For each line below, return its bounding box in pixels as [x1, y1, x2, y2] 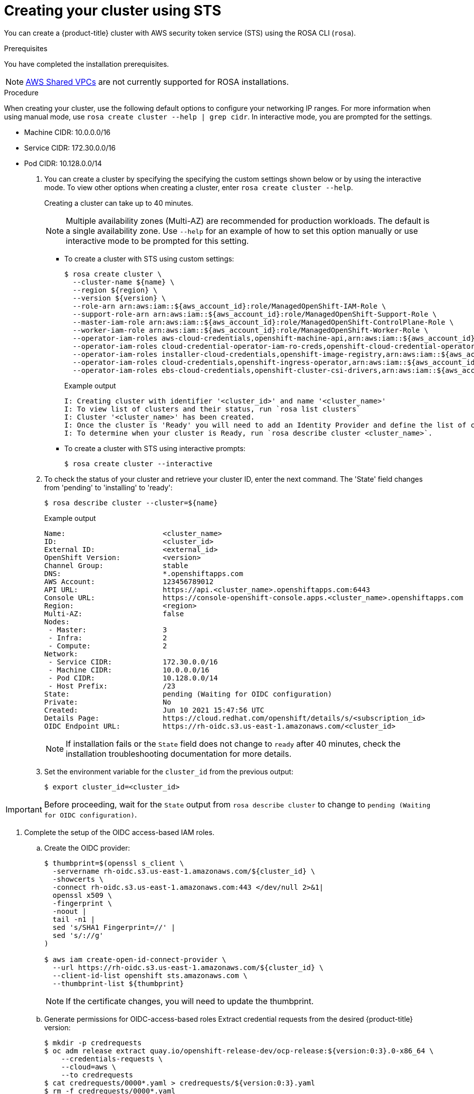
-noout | [52, 907, 87, 915]
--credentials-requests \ [61, 1054, 163, 1063]
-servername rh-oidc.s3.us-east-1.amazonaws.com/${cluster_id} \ [52, 867, 315, 875]
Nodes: [44, 617, 70, 626]
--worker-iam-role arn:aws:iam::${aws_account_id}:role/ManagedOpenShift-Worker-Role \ [72, 326, 428, 334]
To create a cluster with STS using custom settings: [64, 254, 234, 263]
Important [6, 804, 42, 814]
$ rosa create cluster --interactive [64, 459, 213, 468]
